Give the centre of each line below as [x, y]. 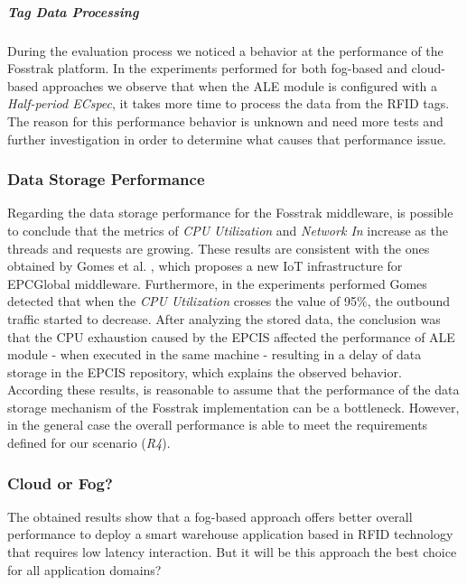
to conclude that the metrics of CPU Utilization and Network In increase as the [228, 230]
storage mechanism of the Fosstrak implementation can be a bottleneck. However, [233, 407]
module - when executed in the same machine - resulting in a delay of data [215, 354]
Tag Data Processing [73, 11]
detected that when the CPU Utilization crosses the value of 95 [182, 301]
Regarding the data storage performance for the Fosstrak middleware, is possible [230, 213]
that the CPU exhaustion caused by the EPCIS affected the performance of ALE [231, 336]
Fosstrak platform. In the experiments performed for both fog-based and [207, 68]
